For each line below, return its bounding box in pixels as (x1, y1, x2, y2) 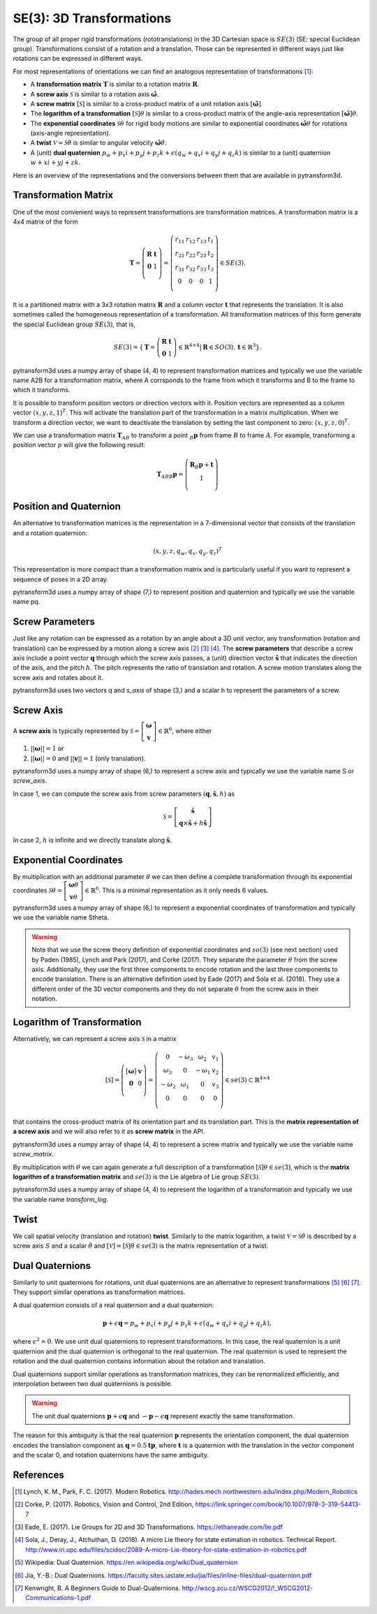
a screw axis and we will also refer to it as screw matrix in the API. (13, 1127, 205, 1135)
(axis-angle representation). (30, 129, 111, 138)
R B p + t (189, 460, 214, 470)
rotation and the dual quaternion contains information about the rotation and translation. (13, 1357, 265, 1365)
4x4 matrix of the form (13, 217, 78, 226)
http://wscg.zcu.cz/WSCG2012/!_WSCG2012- (182, 1584, 313, 1592)
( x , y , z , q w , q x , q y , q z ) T (153, 546, 223, 557)
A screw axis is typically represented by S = (13, 727, 140, 735)
